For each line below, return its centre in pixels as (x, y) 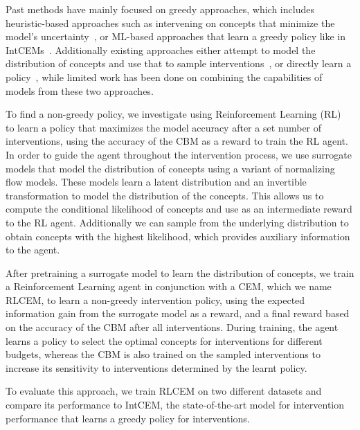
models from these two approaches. (80, 90)
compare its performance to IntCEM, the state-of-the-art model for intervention (175, 405)
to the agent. (33, 250)
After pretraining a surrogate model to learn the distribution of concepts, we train (180, 272)
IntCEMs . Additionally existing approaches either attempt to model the (161, 50)
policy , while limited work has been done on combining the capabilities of (164, 77)
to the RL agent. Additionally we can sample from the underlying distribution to (177, 222)
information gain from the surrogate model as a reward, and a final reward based (178, 313)
